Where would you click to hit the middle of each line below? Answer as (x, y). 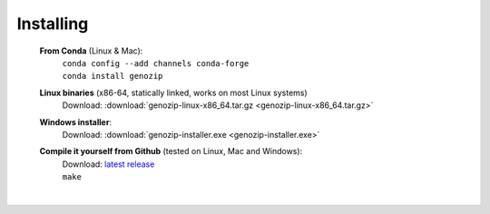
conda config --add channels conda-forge (156, 63)
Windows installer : (76, 122)
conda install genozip (113, 76)
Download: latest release (108, 164)
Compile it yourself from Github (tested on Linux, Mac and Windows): (171, 151)
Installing (53, 24)
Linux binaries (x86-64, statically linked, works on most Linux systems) (173, 92)
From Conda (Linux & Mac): (91, 51)
